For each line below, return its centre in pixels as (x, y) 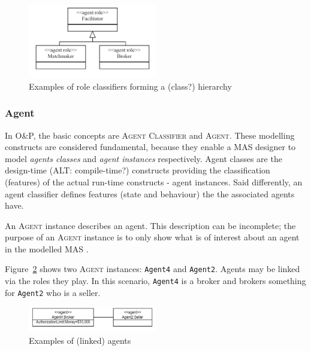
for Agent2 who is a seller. (53, 292)
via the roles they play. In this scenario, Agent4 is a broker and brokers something (155, 281)
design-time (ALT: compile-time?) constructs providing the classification (138, 170)
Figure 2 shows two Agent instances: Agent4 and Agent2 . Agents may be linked (153, 269)
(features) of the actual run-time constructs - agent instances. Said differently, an (154, 181)
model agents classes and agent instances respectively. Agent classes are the (144, 158)
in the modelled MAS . (47, 248)
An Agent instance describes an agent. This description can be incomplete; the (150, 225)
